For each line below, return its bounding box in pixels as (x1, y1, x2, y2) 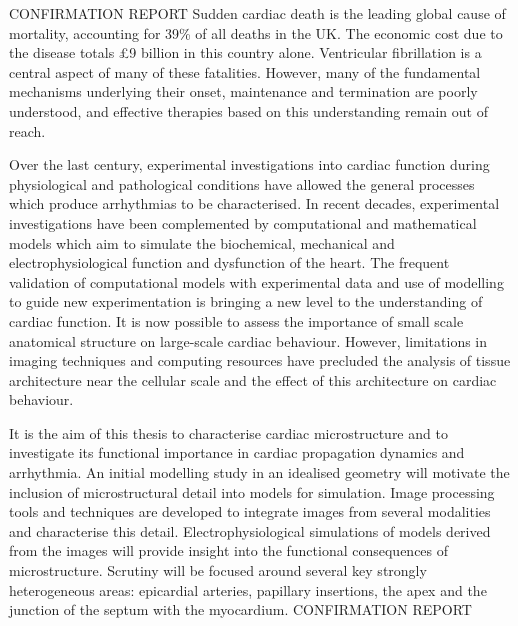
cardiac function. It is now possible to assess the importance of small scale (9, 310, 464, 331)
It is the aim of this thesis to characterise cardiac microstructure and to (9, 422, 448, 443)
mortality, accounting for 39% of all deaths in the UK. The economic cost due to (9, 22, 503, 43)
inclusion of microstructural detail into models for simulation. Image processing (9, 481, 495, 502)
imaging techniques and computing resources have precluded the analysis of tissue (9, 350, 511, 371)
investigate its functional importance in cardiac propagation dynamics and (9, 442, 465, 463)
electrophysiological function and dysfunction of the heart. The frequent (9, 252, 450, 273)
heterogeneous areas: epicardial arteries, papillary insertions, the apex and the (9, 579, 487, 600)
